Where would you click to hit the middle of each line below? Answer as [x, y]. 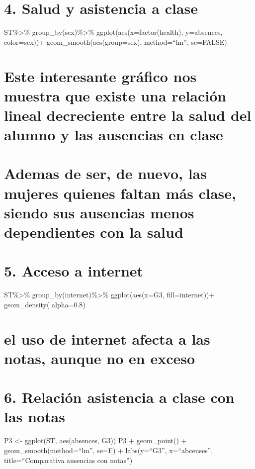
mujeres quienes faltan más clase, [120, 193]
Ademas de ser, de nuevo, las [105, 173]
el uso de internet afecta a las [107, 338]
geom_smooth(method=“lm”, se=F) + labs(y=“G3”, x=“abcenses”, [109, 450]
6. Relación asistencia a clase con [119, 397]
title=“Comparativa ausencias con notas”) [68, 460]
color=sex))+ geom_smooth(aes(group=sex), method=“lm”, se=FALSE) [116, 42]
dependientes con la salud [94, 232]
